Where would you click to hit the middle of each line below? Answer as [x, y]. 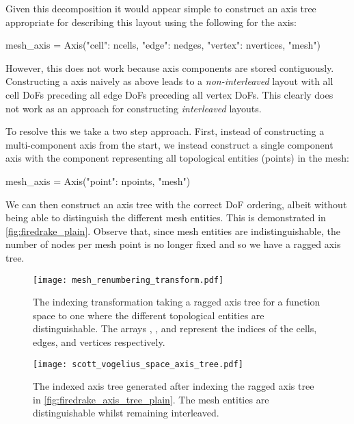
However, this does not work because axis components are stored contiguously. [170, 67]
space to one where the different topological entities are [149, 315]
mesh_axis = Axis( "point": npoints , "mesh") [98, 180]
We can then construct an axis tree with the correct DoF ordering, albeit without [176, 204]
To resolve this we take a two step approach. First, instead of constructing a [165, 131]
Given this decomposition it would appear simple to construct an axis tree [161, 8]
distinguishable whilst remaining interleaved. [126, 413]
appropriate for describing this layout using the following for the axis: [151, 22]
